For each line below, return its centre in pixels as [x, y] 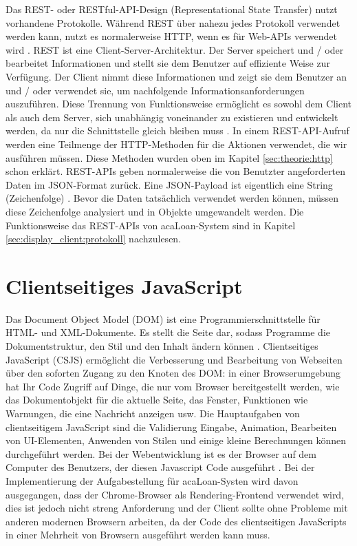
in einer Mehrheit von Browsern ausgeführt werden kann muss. [138, 535]
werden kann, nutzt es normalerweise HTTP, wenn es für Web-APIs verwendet [171, 36]
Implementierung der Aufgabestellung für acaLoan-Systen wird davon [152, 480]
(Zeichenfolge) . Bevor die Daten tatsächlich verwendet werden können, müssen [172, 198]
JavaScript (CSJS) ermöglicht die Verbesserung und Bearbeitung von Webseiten [174, 359]
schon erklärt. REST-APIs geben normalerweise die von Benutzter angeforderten [175, 171]
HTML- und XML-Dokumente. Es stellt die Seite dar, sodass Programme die [168, 332]
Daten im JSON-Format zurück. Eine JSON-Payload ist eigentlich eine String [169, 184]
